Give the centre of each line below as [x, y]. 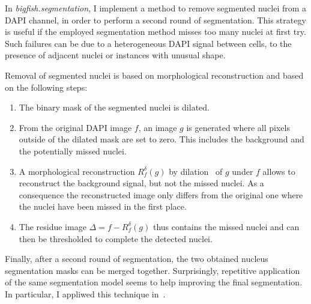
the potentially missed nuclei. [73, 150]
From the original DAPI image [75, 127]
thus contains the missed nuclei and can [226, 226]
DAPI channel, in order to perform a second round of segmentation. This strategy [155, 20]
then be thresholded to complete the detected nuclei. [116, 238]
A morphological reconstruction [77, 171]
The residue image [53, 226]
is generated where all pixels [238, 127]
